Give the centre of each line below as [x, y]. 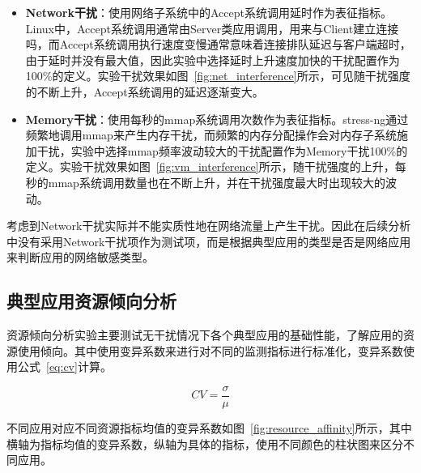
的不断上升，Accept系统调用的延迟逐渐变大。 [145, 91]
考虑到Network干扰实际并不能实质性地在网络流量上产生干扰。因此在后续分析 [209, 226]
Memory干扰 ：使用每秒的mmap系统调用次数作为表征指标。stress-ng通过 [217, 119]
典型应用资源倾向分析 [91, 301]
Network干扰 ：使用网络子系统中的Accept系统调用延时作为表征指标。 [208, 12]
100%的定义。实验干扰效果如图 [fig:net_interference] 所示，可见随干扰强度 [218, 76]
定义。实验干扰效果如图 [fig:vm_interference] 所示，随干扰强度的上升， [210, 166]
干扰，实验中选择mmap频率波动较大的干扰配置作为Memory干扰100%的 [222, 150]
